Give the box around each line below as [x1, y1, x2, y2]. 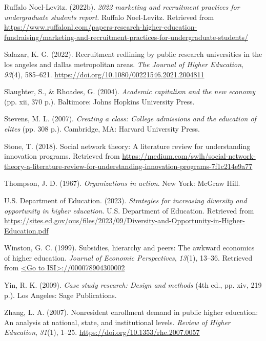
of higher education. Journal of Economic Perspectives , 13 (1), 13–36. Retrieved [4, 252, 253, 263]
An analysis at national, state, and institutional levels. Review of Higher [4, 316, 231, 327]
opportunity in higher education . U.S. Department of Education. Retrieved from [4, 205, 254, 216]
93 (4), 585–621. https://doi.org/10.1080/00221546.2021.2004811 [4, 69, 204, 79]
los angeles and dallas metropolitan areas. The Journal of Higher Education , [4, 58, 243, 69]
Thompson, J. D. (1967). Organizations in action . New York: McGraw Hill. [4, 178, 240, 188]
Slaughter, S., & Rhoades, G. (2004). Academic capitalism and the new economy [4, 86, 256, 97]
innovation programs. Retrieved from [4, 151, 120, 161]
